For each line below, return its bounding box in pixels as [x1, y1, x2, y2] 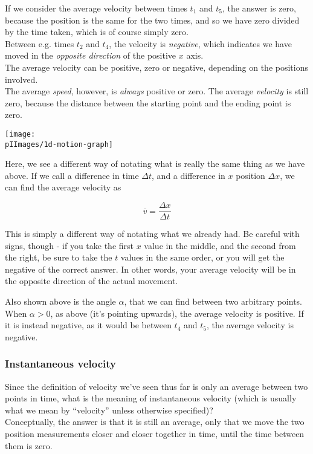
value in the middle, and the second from [144, 239, 296, 251]
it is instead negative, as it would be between [5, 319, 172, 331]
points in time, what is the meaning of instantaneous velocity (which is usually [5, 392, 297, 404]
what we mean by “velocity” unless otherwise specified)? [5, 403, 213, 416]
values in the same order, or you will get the [120, 251, 285, 264]
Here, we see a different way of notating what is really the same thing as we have [5, 157, 305, 170]
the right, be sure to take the [5, 251, 112, 264]
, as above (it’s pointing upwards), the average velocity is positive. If [50, 306, 304, 319]
